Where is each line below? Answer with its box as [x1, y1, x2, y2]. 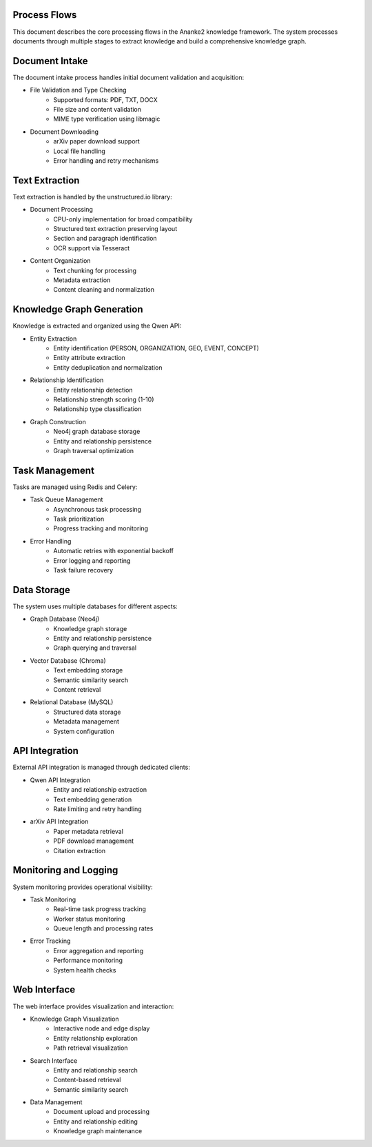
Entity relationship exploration [53, 1034, 138, 1042]
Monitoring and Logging [12, 864, 118, 876]
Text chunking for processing [53, 266, 137, 275]
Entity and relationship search [53, 1066, 138, 1074]
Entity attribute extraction [53, 354, 125, 362]
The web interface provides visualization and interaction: [12, 1002, 174, 1010]
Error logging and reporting [53, 556, 131, 565]
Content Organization [30, 257, 91, 265]
